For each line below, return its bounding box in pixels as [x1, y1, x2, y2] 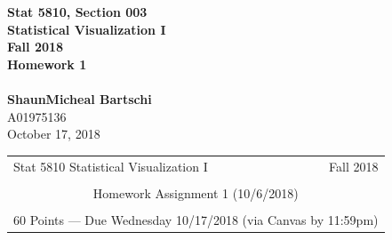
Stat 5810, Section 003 [7, 3, 148, 20]
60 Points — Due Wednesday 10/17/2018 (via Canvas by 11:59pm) [13, 210, 379, 228]
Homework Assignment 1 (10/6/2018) [92, 183, 299, 202]
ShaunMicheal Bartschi [7, 89, 152, 108]
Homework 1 [7, 54, 87, 73]
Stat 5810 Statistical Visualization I [13, 156, 208, 175]
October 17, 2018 [7, 124, 100, 143]
